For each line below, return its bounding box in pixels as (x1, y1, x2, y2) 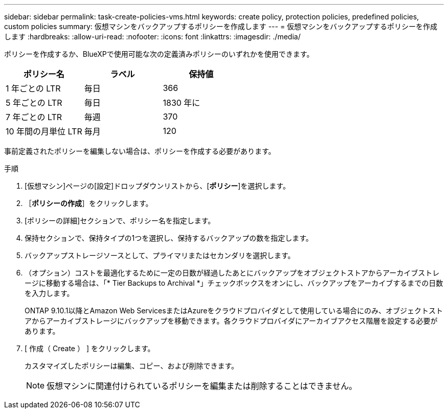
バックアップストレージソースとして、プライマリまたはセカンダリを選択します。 (25, 251, 295, 260)
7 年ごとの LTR (6, 112, 62, 122)
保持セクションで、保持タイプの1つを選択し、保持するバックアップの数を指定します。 (25, 234, 313, 242)
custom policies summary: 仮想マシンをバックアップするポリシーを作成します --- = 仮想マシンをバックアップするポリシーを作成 (4, 22, 438, 31)
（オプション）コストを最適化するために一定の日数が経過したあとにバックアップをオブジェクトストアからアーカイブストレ (25, 268, 440, 277)
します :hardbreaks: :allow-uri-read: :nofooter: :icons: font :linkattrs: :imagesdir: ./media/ (4, 32, 301, 41)
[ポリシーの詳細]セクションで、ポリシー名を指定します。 (25, 216, 215, 225)
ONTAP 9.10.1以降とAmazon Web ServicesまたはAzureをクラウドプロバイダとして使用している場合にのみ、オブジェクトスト (25, 306, 443, 315)
